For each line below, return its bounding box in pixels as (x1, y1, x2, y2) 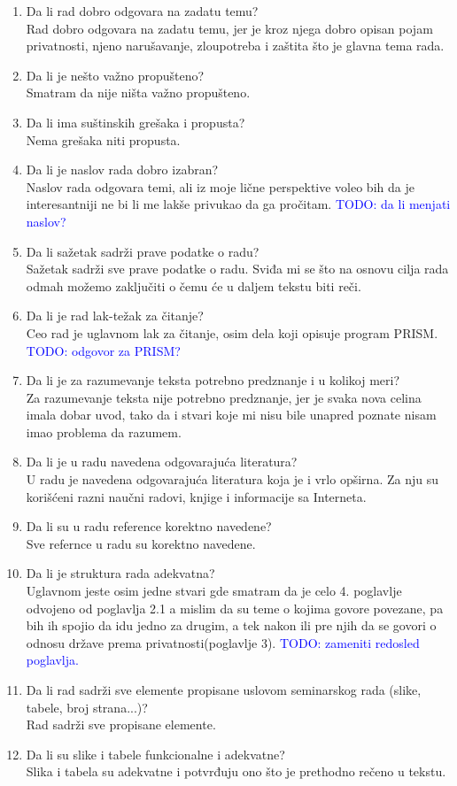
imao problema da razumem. (26, 422, 182, 441)
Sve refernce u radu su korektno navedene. (26, 534, 256, 552)
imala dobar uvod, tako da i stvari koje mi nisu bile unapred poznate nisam (26, 405, 437, 424)
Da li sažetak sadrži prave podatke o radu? (26, 242, 259, 260)
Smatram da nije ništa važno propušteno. (26, 83, 251, 102)
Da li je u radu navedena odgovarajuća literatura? (26, 452, 298, 471)
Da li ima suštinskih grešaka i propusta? (26, 112, 245, 131)
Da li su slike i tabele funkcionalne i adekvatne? (26, 744, 285, 763)
